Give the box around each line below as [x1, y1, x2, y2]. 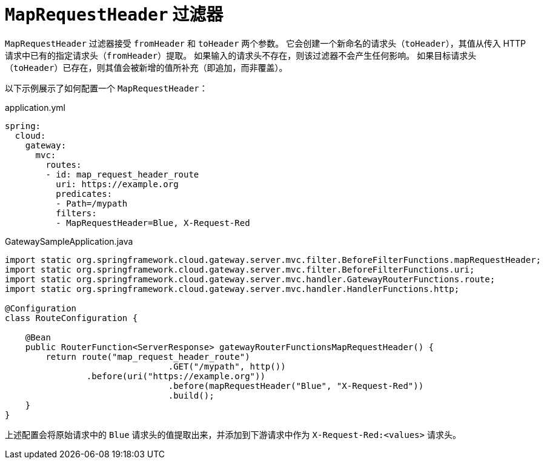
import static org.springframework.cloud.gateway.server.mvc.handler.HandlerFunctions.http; [5, 283, 460, 294]
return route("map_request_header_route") [45, 351, 250, 362]
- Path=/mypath [56, 198, 128, 208]
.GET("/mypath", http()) [168, 361, 286, 371]
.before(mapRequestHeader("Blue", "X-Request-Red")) [168, 380, 424, 391]
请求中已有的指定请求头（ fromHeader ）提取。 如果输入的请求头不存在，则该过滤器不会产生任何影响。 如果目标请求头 [5, 50, 477, 61]
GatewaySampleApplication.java [5, 236, 133, 247]
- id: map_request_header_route [45, 169, 199, 179]
